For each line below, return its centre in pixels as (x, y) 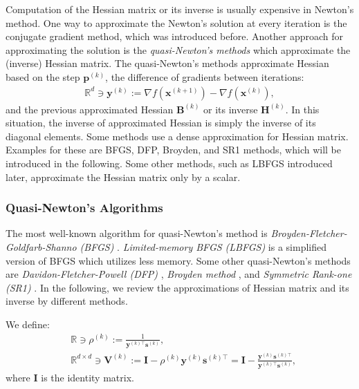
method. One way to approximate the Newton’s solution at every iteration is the (176, 22)
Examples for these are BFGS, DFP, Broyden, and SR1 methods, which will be (174, 150)
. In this (302, 109)
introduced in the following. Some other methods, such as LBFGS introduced (169, 163)
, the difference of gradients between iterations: (205, 76)
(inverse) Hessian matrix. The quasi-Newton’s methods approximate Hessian (167, 63)
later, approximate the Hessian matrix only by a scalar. (123, 177)
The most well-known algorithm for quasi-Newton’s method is (137, 233)
